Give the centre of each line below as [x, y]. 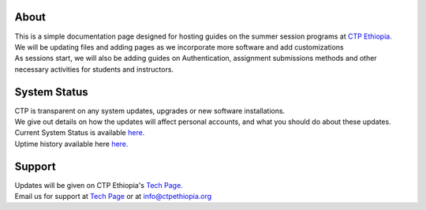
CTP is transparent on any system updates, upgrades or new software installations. [150, 111]
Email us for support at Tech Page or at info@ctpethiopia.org [113, 197]
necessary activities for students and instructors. [94, 69]
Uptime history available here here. [71, 144]
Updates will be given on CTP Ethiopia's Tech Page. [99, 185]
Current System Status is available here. [80, 133]
